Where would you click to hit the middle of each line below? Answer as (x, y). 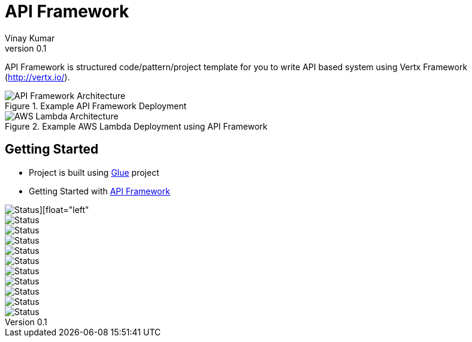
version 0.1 (26, 48)
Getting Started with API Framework (99, 191)
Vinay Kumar (30, 38)
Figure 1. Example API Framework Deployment (96, 106)
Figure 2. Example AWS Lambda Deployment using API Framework (136, 126)
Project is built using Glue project (94, 172)
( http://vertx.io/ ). (37, 77)
